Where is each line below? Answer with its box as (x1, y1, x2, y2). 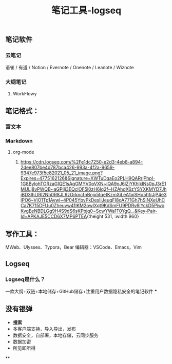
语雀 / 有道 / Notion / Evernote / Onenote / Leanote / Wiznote (5, 65, 134, 71)
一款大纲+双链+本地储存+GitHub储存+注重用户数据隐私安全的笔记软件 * (5, 288, 158, 294)
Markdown (5, 137, 33, 145)
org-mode (12, 149, 34, 155)
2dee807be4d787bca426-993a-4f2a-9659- (20, 165, 115, 171)
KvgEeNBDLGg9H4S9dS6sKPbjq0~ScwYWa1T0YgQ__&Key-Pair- (20, 208, 158, 214)
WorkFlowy (12, 90, 37, 96)
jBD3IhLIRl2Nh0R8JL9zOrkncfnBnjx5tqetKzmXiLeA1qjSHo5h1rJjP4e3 (20, 192, 167, 198)
